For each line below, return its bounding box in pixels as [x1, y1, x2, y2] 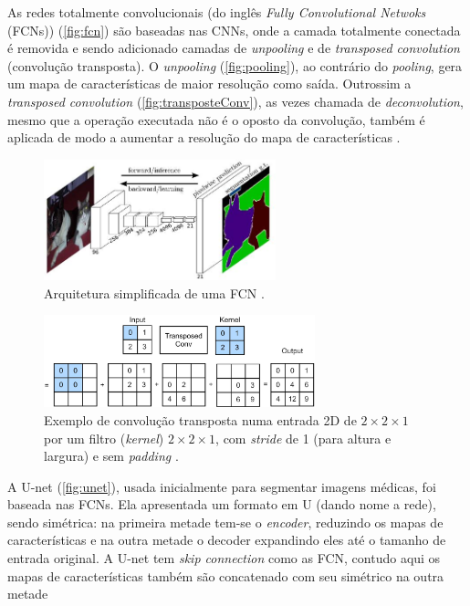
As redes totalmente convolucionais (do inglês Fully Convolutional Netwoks [7, 3, 426, 21]
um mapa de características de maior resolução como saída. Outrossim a [7, 74, 412, 93]
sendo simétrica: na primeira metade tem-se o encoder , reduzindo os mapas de [7, 512, 444, 531]
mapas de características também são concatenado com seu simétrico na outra [7, 566, 444, 585]
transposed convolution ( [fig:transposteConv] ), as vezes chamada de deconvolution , [7, 91, 464, 110]
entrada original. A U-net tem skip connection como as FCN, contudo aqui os [7, 549, 441, 568]
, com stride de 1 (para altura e [215, 428, 392, 447]
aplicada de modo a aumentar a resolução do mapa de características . [7, 128, 401, 147]
